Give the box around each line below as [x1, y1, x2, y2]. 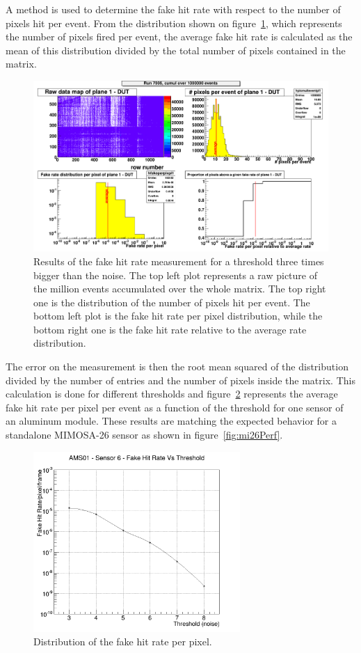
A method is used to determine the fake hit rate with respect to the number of [6, 2, 341, 16]
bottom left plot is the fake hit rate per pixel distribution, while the [33, 308, 323, 323]
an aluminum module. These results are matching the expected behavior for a [6, 414, 337, 428]
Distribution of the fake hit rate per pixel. [33, 634, 212, 649]
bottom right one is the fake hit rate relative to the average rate [33, 322, 307, 336]
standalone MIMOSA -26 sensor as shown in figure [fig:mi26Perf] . [6, 427, 283, 442]
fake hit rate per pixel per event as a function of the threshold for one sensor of [6, 400, 344, 414]
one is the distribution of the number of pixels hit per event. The [33, 294, 310, 309]
